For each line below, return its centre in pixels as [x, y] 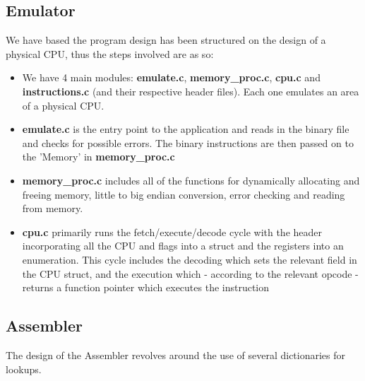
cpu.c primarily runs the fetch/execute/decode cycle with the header [172, 231]
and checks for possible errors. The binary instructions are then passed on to [188, 142]
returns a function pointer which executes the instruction [146, 287]
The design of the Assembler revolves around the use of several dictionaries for [176, 354]
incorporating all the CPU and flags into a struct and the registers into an [183, 246]
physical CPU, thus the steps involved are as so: [110, 53]
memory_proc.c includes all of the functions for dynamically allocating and [191, 180]
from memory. [53, 208]
